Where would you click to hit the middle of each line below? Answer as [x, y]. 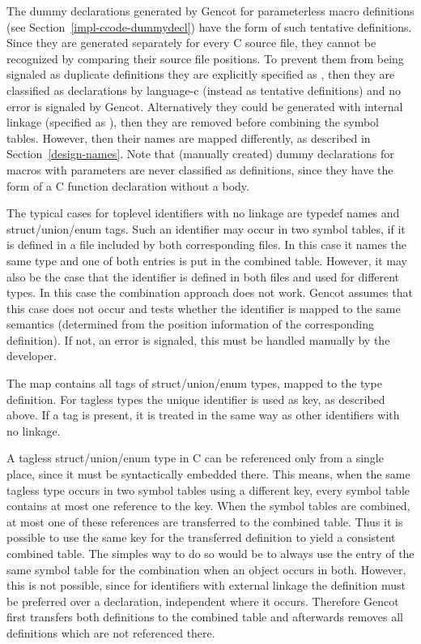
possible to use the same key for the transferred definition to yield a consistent [201, 537]
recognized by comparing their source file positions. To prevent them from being [205, 58]
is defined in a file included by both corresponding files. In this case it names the [207, 245]
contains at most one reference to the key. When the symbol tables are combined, [208, 506]
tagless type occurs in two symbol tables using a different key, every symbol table [208, 489]
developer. [32, 356]
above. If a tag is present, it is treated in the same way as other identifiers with [203, 415]
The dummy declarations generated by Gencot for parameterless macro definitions [210, 11]
